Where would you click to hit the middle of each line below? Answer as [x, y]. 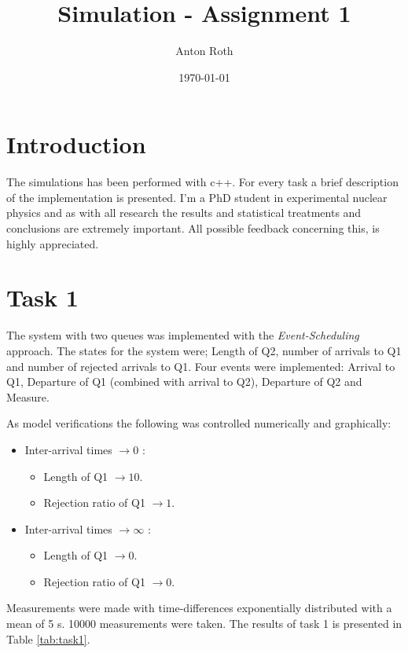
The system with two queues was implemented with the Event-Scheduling [183, 335]
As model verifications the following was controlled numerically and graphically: [199, 423]
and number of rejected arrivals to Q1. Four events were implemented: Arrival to [201, 366]
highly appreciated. [53, 243]
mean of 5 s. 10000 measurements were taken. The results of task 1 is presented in [204, 624]
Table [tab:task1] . [48, 638]
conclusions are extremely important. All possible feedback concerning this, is [193, 228]
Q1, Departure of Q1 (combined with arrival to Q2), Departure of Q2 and [184, 382]
